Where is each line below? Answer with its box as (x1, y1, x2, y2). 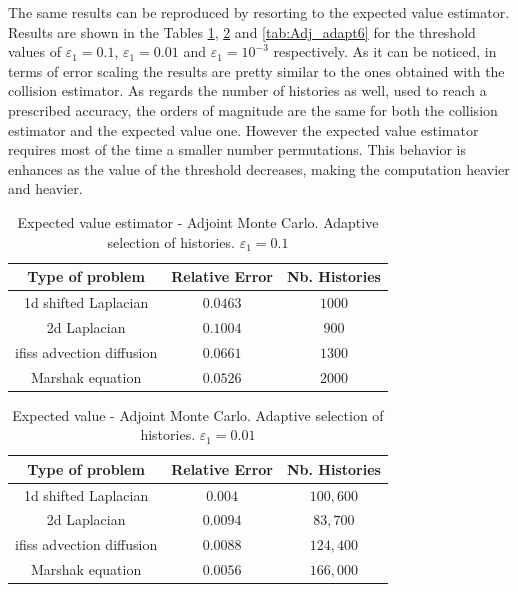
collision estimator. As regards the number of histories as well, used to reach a (8, 80, 487, 101)
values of (8, 41, 61, 62)
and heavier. (8, 178, 83, 199)
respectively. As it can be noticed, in (273, 41, 497, 62)
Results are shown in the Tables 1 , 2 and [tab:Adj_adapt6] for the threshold (8, 21, 476, 42)
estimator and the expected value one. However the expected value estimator (8, 119, 479, 140)
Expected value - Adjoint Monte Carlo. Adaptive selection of (12, 404, 384, 425)
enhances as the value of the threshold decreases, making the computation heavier (8, 158, 510, 179)
